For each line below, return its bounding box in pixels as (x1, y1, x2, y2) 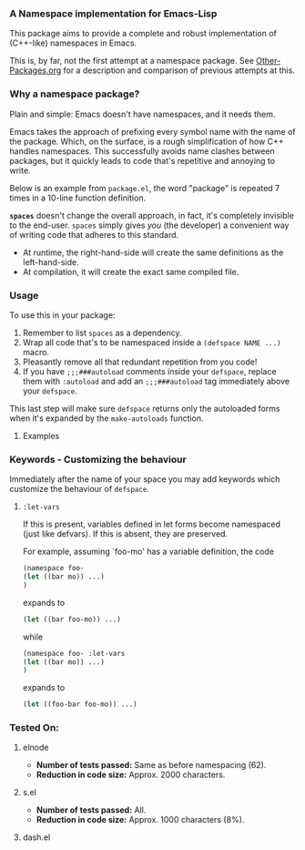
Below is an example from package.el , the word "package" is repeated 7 (9, 182, 280, 193)
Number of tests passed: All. (36, 804, 147, 815)
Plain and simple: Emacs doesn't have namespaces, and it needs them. (9, 108, 276, 119)
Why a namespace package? (9, 87, 140, 100)
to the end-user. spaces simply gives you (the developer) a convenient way (9, 220, 290, 230)
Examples (22, 430, 60, 441)
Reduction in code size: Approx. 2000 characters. (36, 769, 226, 781)
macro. (22, 346, 50, 357)
